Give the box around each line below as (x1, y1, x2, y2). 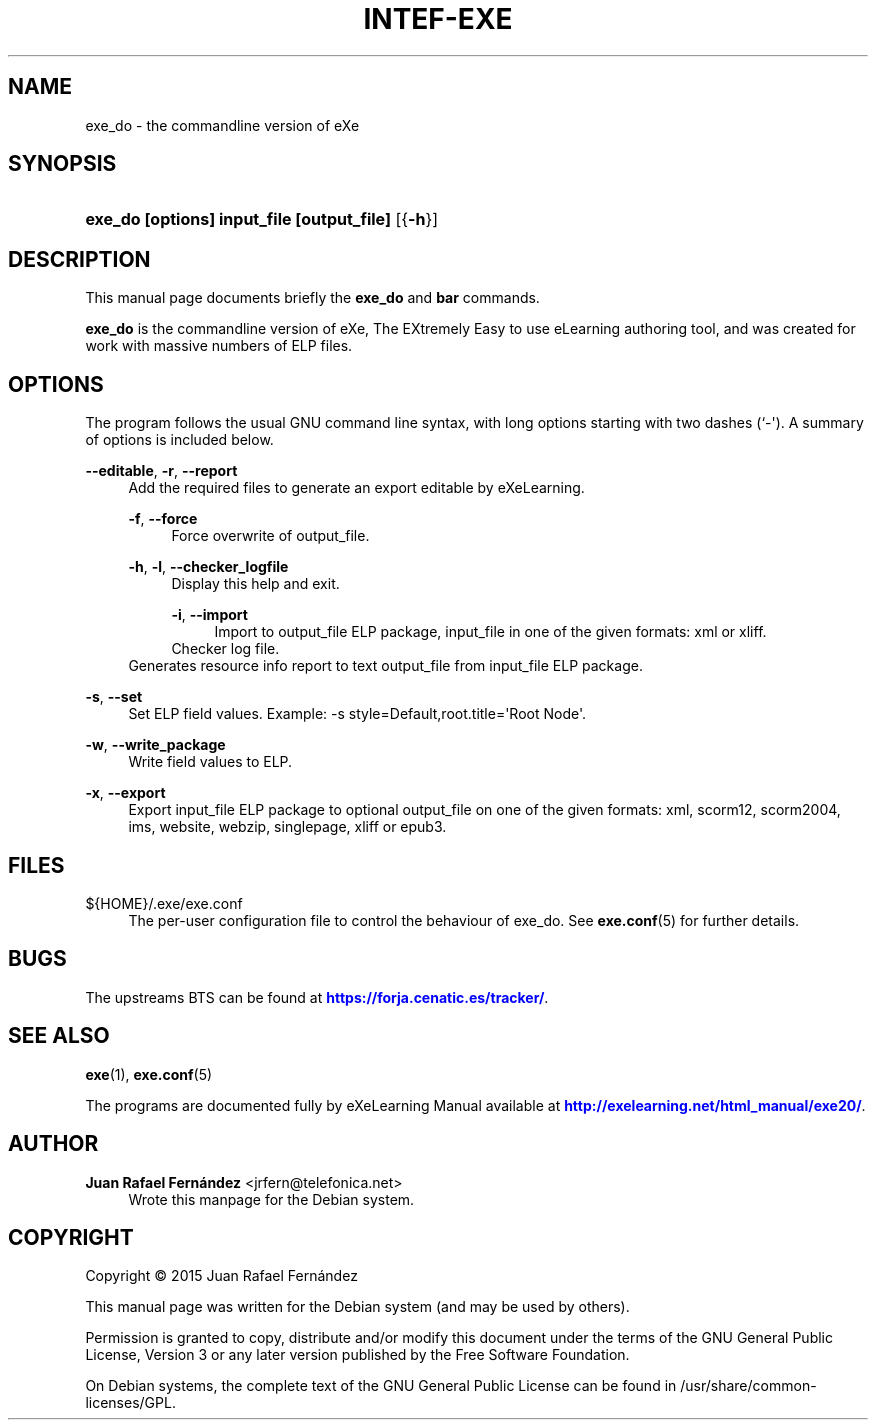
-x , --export (85, 784, 166, 802)
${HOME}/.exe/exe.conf (85, 894, 243, 912)
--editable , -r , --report (85, 462, 238, 480)
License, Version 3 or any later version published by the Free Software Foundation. (85, 1346, 630, 1364)
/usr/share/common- (680, 1377, 817, 1395)
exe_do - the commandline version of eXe (85, 116, 360, 134)
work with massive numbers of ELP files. (85, 337, 353, 355)
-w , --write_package (85, 736, 226, 754)
